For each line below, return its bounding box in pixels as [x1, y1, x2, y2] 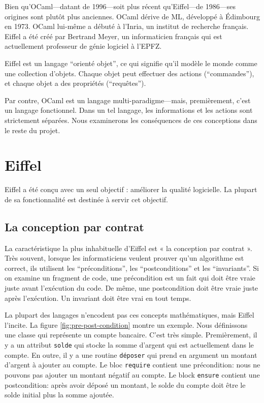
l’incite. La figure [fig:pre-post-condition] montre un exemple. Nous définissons [5, 319, 248, 330]
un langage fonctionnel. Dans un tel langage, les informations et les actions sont [5, 105, 253, 115]
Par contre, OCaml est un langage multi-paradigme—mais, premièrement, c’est [5, 95, 251, 105]
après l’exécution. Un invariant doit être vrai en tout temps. [5, 292, 191, 303]
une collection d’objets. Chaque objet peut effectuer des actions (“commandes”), [5, 68, 254, 78]
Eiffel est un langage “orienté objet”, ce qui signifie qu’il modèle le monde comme [5, 57, 257, 68]
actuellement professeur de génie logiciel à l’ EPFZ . [5, 41, 162, 51]
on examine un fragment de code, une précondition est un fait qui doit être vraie [5, 272, 255, 283]
